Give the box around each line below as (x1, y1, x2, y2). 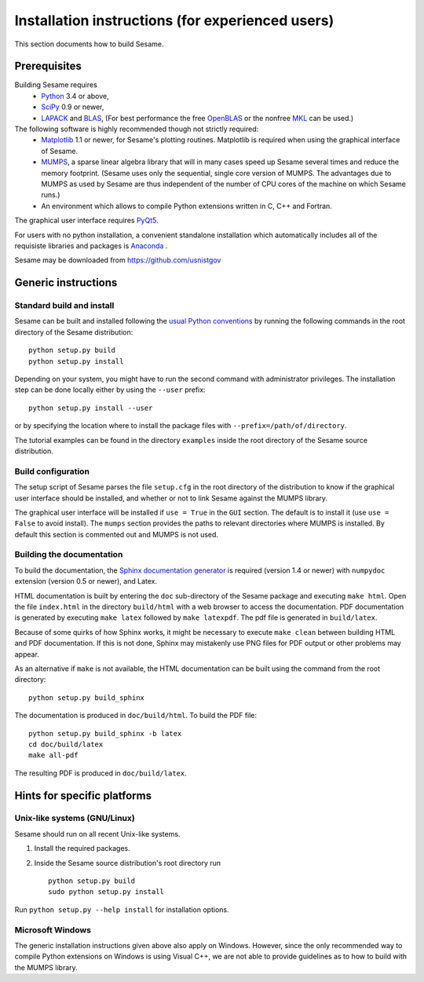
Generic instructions (14, 276, 118, 290)
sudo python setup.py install (48, 888, 165, 896)
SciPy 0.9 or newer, (41, 102, 104, 112)
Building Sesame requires (14, 80, 97, 90)
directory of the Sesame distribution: (14, 327, 133, 337)
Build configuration (14, 466, 90, 477)
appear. (14, 649, 39, 659)
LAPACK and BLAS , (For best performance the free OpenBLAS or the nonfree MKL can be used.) (41, 113, 354, 123)
